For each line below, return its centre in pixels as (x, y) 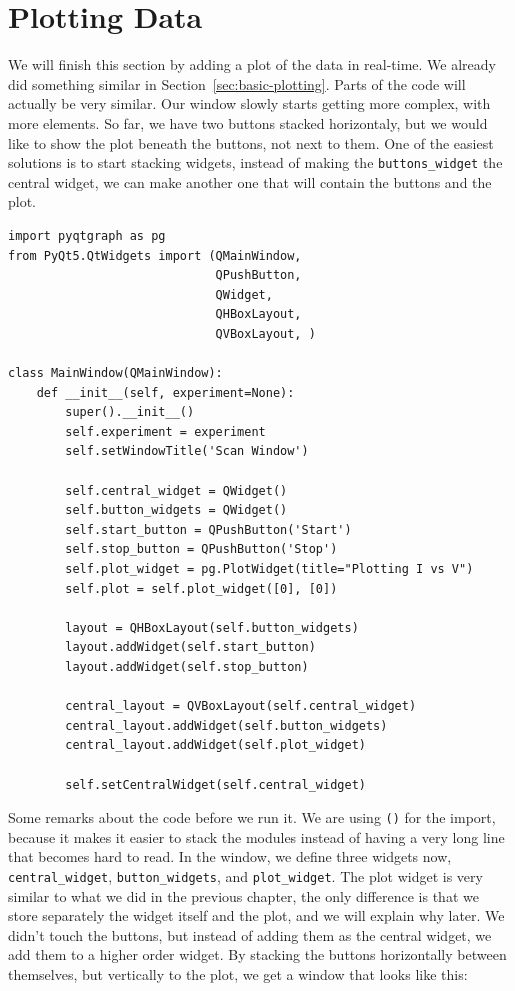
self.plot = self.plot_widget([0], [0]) (201, 588)
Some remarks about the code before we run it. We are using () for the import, (252, 817)
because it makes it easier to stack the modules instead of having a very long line (256, 836)
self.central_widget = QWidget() (176, 490)
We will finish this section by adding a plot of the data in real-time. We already (252, 64)
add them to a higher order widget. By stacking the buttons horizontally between (257, 954)
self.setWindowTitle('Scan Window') (187, 451)
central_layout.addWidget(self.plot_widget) (215, 745)
